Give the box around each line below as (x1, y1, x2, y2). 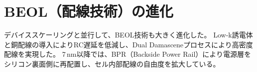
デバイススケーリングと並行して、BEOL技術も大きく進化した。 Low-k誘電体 (4, 30, 253, 40)
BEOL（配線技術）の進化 (4, 1, 173, 21)
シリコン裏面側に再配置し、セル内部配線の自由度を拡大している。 (4, 58, 220, 69)
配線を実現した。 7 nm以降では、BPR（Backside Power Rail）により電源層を (4, 49, 252, 59)
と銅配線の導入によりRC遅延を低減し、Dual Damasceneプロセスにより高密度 (4, 39, 253, 49)
